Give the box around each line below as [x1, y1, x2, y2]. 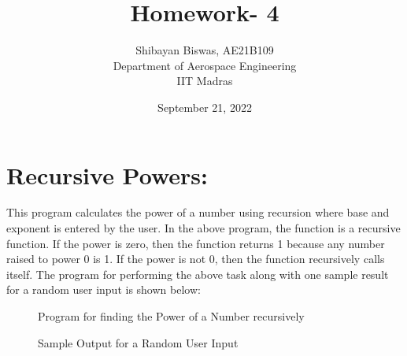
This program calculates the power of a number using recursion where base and [6, 204, 390, 221]
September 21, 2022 [157, 98, 252, 115]
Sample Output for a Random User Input [38, 334, 239, 350]
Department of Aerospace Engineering [113, 57, 297, 73]
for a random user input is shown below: [6, 281, 201, 298]
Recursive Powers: [6, 158, 208, 191]
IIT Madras [176, 72, 233, 89]
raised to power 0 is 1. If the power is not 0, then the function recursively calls [6, 250, 385, 267]
